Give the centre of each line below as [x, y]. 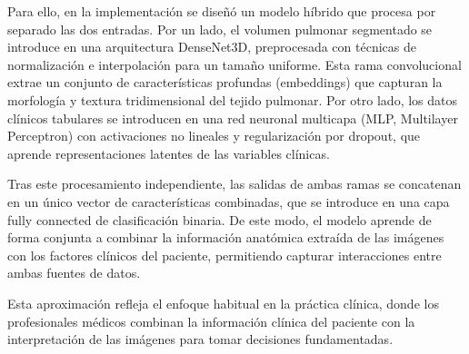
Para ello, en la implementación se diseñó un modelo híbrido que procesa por [222, 11]
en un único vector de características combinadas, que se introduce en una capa [229, 201]
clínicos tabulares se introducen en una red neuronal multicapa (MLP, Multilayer [233, 118]
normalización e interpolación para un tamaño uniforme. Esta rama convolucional [234, 64]
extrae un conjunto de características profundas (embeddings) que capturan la [225, 82]
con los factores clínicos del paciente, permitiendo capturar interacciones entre [225, 255]
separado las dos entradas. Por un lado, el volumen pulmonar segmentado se [220, 29]
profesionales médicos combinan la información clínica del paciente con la [211, 321]
